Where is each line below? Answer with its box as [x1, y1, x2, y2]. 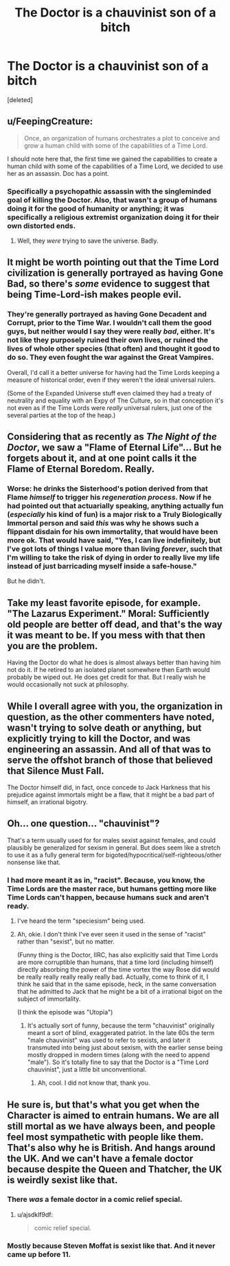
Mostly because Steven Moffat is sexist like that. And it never [7, 1241, 216, 1250]
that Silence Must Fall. [7, 765, 104, 777]
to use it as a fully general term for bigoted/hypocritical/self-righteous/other [7, 850, 222, 859]
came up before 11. [7, 1249, 71, 1259]
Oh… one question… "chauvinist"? [7, 818, 160, 830]
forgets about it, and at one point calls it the [7, 453, 197, 464]
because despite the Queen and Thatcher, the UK [7, 1163, 222, 1175]
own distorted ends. [7, 221, 76, 230]
